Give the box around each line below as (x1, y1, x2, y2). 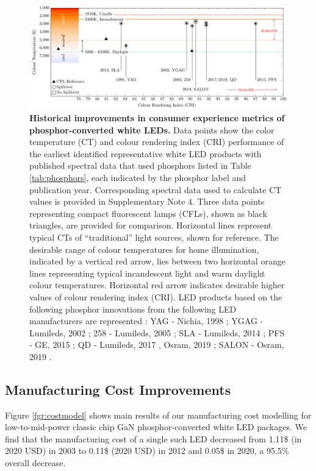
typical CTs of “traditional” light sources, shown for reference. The (29, 230, 279, 243)
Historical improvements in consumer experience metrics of (29, 112, 285, 124)
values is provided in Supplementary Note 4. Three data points (29, 195, 265, 208)
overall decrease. (5, 456, 66, 469)
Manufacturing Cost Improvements (5, 380, 231, 398)
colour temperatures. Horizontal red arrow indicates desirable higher (29, 278, 285, 291)
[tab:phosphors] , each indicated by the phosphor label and (29, 171, 246, 183)
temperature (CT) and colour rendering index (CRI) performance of (29, 135, 284, 148)
